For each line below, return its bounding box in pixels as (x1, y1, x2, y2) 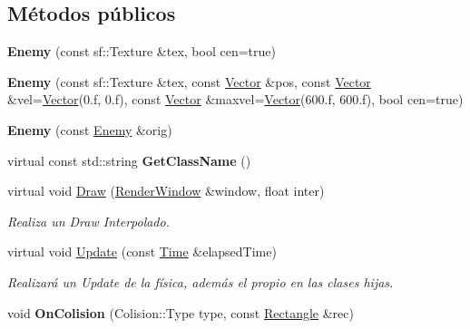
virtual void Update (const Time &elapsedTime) (7, 242, 277, 261)
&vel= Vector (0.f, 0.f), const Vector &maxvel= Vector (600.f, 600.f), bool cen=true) (7, 90, 464, 109)
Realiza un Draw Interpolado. (7, 211, 170, 230)
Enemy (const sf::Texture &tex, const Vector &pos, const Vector (7, 72, 371, 91)
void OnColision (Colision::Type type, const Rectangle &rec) (7, 303, 354, 322)
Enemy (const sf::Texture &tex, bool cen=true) (7, 42, 276, 61)
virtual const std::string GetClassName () (7, 150, 251, 169)
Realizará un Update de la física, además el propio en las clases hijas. (7, 272, 394, 291)
